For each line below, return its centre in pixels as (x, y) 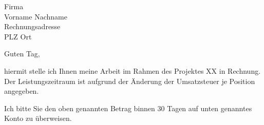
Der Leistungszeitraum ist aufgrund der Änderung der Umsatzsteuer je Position (130, 81)
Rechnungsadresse (32, 26)
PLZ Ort (18, 36)
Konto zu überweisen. (38, 118)
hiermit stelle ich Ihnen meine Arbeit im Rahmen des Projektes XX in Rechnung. (133, 70)
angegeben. (22, 91)
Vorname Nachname (36, 16)
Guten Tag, (22, 54)
